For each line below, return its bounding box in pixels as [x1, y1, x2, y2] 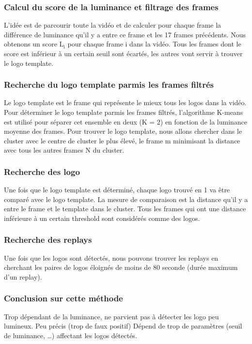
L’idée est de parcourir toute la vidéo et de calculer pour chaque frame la [4, 20, 221, 30]
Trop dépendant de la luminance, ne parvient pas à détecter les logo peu [4, 311, 219, 321]
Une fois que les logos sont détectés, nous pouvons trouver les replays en [4, 252, 219, 263]
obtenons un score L [4, 39, 64, 49]
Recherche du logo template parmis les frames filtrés [4, 78, 214, 91]
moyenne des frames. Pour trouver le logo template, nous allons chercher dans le [4, 126, 242, 136]
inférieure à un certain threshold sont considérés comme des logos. [4, 213, 200, 223]
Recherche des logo [4, 165, 80, 177]
